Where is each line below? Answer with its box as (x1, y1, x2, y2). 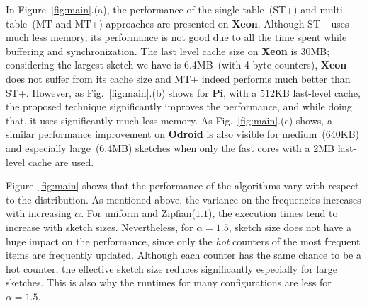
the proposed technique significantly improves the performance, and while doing (6, 99, 352, 114)
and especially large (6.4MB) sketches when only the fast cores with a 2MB (6, 140, 334, 155)
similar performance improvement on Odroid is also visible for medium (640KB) (6, 126, 359, 141)
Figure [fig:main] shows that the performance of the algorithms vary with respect (6, 178, 359, 193)
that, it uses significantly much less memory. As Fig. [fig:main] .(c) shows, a (6, 112, 332, 127)
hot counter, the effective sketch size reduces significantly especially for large (6, 261, 337, 276)
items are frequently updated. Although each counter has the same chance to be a (6, 247, 361, 262)
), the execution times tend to (208, 206, 338, 220)
